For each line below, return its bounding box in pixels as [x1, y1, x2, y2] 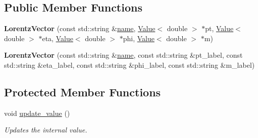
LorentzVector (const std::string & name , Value [4, 23, 156, 34]
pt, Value [205, 23, 234, 34]
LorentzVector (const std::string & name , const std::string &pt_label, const [4, 50, 243, 60]
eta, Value [42, 33, 73, 43]
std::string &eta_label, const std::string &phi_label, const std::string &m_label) [4, 59, 255, 70]
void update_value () [4, 107, 70, 118]
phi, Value [123, 33, 154, 43]
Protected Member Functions [4, 84, 161, 99]
